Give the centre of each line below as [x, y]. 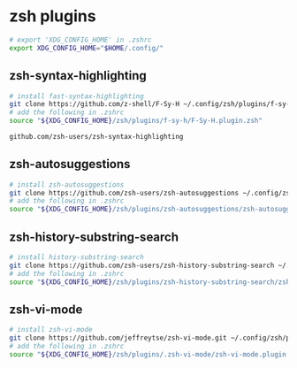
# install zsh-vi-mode [51, 330]
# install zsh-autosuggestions [67, 184]
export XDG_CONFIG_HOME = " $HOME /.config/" [87, 48]
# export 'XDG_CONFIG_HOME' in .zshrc [80, 40]
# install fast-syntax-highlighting [76, 96]
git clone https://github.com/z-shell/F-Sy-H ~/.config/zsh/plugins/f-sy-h [152, 104]
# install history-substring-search [76, 257]
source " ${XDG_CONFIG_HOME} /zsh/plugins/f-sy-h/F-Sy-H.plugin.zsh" [136, 121]
